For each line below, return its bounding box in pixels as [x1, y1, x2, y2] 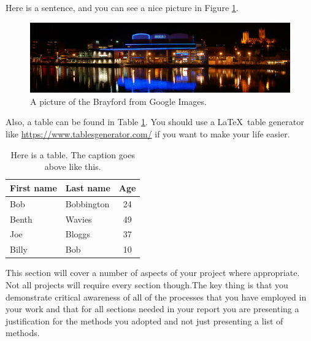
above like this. [44, 160, 101, 173]
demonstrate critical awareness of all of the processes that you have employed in [6, 290, 307, 303]
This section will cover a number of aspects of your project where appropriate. [6, 266, 300, 279]
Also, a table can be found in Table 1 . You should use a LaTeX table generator [6, 115, 304, 128]
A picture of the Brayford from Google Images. [30, 94, 207, 107]
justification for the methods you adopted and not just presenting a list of [6, 314, 283, 327]
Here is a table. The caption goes [10, 148, 135, 161]
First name [10, 181, 57, 194]
